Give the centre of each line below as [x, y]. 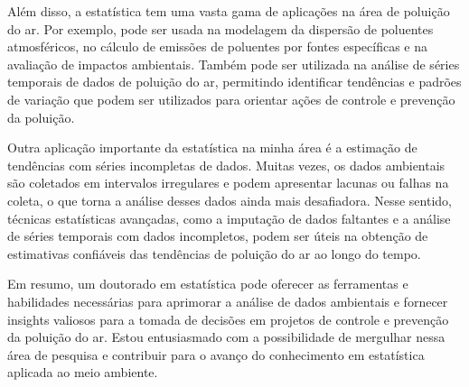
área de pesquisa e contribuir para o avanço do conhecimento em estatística [216, 354]
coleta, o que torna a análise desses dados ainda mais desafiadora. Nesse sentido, [230, 200]
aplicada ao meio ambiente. [83, 372]
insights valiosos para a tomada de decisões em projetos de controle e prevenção [228, 319]
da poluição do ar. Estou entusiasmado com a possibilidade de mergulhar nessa [226, 337]
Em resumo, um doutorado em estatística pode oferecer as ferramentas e [208, 284]
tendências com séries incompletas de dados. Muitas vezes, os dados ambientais [226, 165]
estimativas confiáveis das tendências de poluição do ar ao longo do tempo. [214, 253]
